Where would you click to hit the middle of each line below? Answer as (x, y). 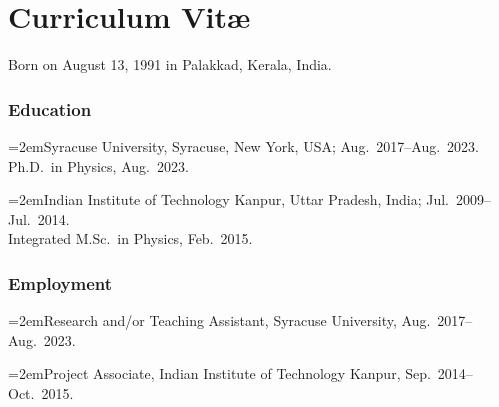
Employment (60, 282)
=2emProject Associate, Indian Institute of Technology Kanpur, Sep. (219, 373)
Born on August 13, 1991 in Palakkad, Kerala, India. (170, 64)
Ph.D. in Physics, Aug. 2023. (98, 165)
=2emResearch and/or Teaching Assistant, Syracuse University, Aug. (219, 320)
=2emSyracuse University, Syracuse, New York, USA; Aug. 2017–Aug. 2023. (243, 145)
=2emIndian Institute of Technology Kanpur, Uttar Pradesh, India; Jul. (228, 199)
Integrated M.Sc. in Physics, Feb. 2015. (130, 238)
